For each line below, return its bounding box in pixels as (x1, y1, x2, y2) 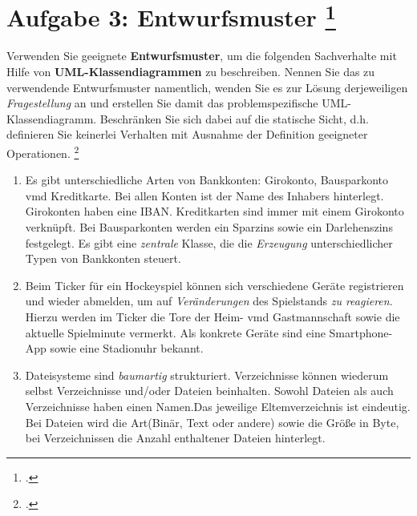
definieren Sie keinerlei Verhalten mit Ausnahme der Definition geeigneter (6, 126, 368, 143)
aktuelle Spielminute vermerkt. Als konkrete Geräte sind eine (25, 324, 326, 341)
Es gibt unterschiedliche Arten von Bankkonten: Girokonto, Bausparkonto (25, 171, 389, 188)
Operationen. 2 (6, 143, 79, 161)
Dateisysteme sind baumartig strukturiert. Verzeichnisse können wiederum (25, 366, 389, 383)
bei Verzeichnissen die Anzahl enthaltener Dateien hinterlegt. (25, 429, 326, 446)
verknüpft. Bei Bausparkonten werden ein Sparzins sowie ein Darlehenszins (25, 219, 393, 236)
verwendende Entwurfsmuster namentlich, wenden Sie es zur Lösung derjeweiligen (6, 79, 408, 95)
